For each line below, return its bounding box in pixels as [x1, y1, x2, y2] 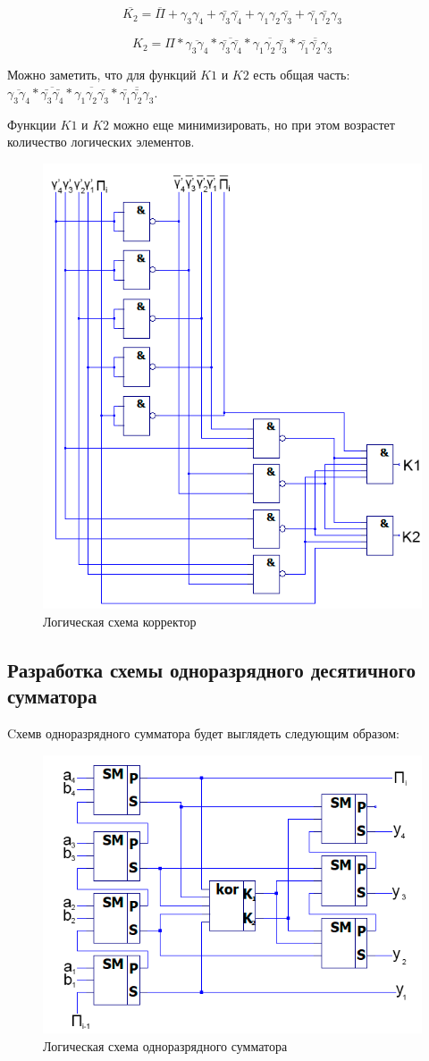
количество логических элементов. [7, 132, 195, 151]
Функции [7, 114, 56, 133]
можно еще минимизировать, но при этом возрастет [113, 114, 395, 133]
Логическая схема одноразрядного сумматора [43, 1036, 288, 1055]
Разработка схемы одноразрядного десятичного [7, 656, 416, 684]
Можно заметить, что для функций [7, 65, 197, 84]
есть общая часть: [253, 65, 350, 84]
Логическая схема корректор [43, 612, 197, 631]
